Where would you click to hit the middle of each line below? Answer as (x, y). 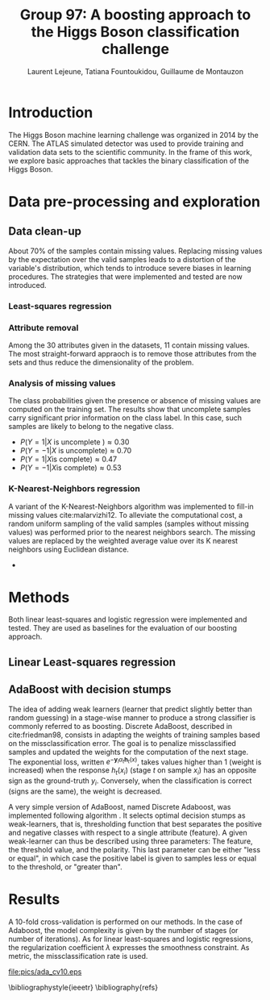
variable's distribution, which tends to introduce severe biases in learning (130, 268)
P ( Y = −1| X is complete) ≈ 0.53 (71, 468)
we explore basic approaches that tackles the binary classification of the (129, 160)
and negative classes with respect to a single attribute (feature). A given (128, 832)
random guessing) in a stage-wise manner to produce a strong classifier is (132, 717)
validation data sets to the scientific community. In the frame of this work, (130, 152)
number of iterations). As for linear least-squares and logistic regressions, (131, 939)
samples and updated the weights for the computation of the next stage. (128, 752)
